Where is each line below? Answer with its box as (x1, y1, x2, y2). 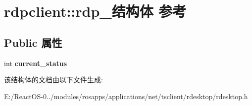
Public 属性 (4, 35, 62, 50)
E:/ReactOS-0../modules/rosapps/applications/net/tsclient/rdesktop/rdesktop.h (4, 91, 248, 101)
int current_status (4, 58, 67, 68)
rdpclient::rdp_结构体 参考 (4, 1, 187, 21)
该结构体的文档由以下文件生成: (4, 74, 103, 85)
